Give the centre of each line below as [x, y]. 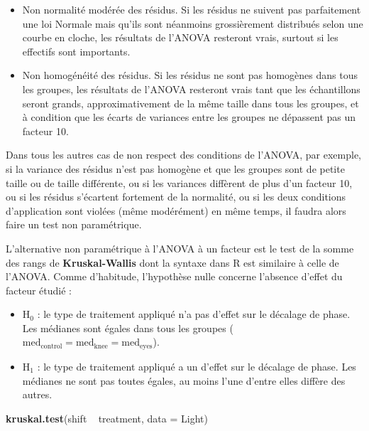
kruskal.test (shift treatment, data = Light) [107, 418]
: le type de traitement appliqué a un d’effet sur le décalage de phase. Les [197, 366]
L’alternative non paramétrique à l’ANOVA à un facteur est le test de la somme [180, 248]
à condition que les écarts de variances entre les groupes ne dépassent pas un [189, 117]
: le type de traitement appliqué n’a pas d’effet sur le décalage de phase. [194, 314]
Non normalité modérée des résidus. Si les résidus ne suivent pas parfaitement [192, 9]
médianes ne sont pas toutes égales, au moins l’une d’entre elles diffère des [184, 380]
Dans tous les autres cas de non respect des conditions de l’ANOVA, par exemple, [183, 155]
